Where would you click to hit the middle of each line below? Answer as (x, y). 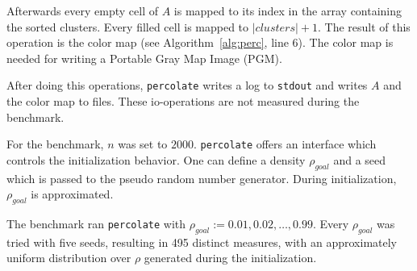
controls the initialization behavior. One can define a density (156, 159)
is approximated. (72, 194)
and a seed (360, 159)
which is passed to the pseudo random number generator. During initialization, (202, 178)
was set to (143, 144)
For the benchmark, (55, 144)
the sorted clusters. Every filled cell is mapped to (128, 26)
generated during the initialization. (230, 258)
